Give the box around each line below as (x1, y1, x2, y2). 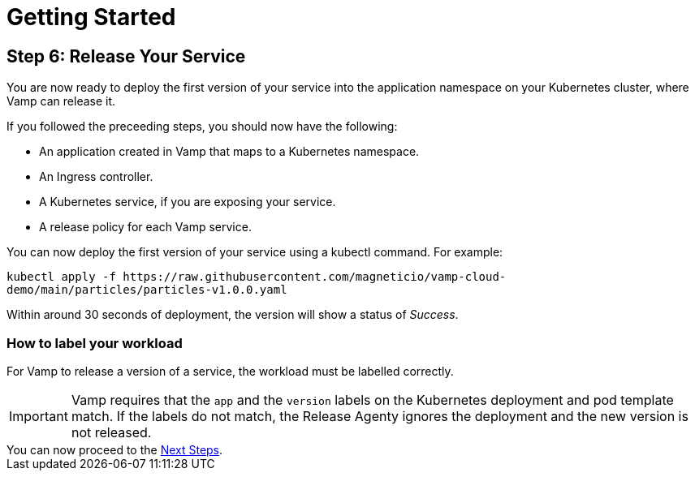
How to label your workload (6, 334, 183, 351)
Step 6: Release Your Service (6, 45, 246, 67)
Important (9, 407, 68, 424)
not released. (71, 423, 152, 440)
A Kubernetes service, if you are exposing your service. (39, 195, 336, 209)
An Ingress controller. (39, 170, 153, 184)
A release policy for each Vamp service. (39, 220, 252, 234)
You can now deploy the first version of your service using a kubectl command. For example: (6, 245, 503, 260)
